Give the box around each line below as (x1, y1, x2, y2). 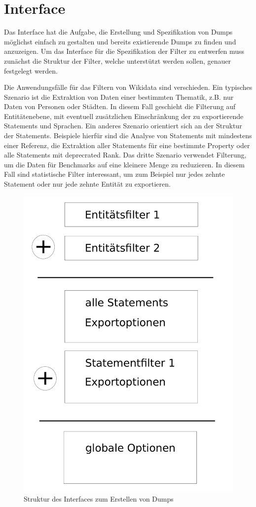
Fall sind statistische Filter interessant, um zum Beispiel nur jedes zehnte (4, 169, 225, 179)
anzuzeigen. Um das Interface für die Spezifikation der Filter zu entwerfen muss (4, 46, 245, 56)
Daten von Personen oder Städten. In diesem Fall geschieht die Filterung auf (4, 101, 236, 112)
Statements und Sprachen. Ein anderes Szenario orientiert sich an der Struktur (4, 120, 242, 131)
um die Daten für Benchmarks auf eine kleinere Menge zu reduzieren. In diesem (4, 159, 245, 169)
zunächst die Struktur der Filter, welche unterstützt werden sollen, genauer (4, 55, 231, 66)
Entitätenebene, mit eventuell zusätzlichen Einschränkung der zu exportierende (4, 111, 244, 121)
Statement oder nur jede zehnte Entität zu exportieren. (4, 179, 171, 189)
